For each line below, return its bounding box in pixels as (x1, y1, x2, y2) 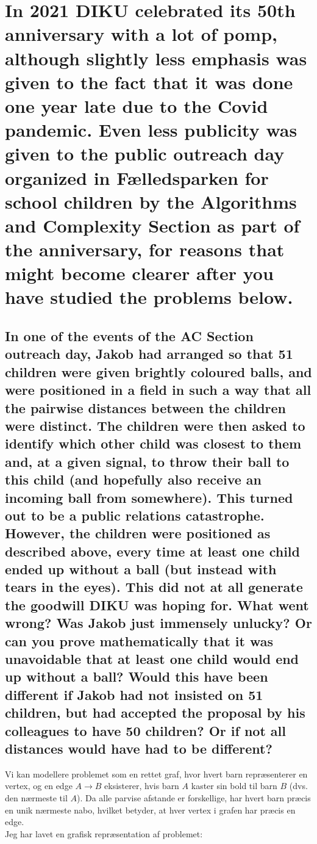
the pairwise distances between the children (5, 398, 286, 417)
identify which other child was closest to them (5, 434, 302, 453)
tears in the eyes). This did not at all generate (5, 577, 303, 596)
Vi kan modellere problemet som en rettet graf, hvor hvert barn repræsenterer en (5, 767, 308, 780)
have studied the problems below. (5, 284, 293, 309)
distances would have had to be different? (5, 739, 272, 757)
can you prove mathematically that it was (5, 631, 273, 650)
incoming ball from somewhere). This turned (5, 488, 293, 507)
